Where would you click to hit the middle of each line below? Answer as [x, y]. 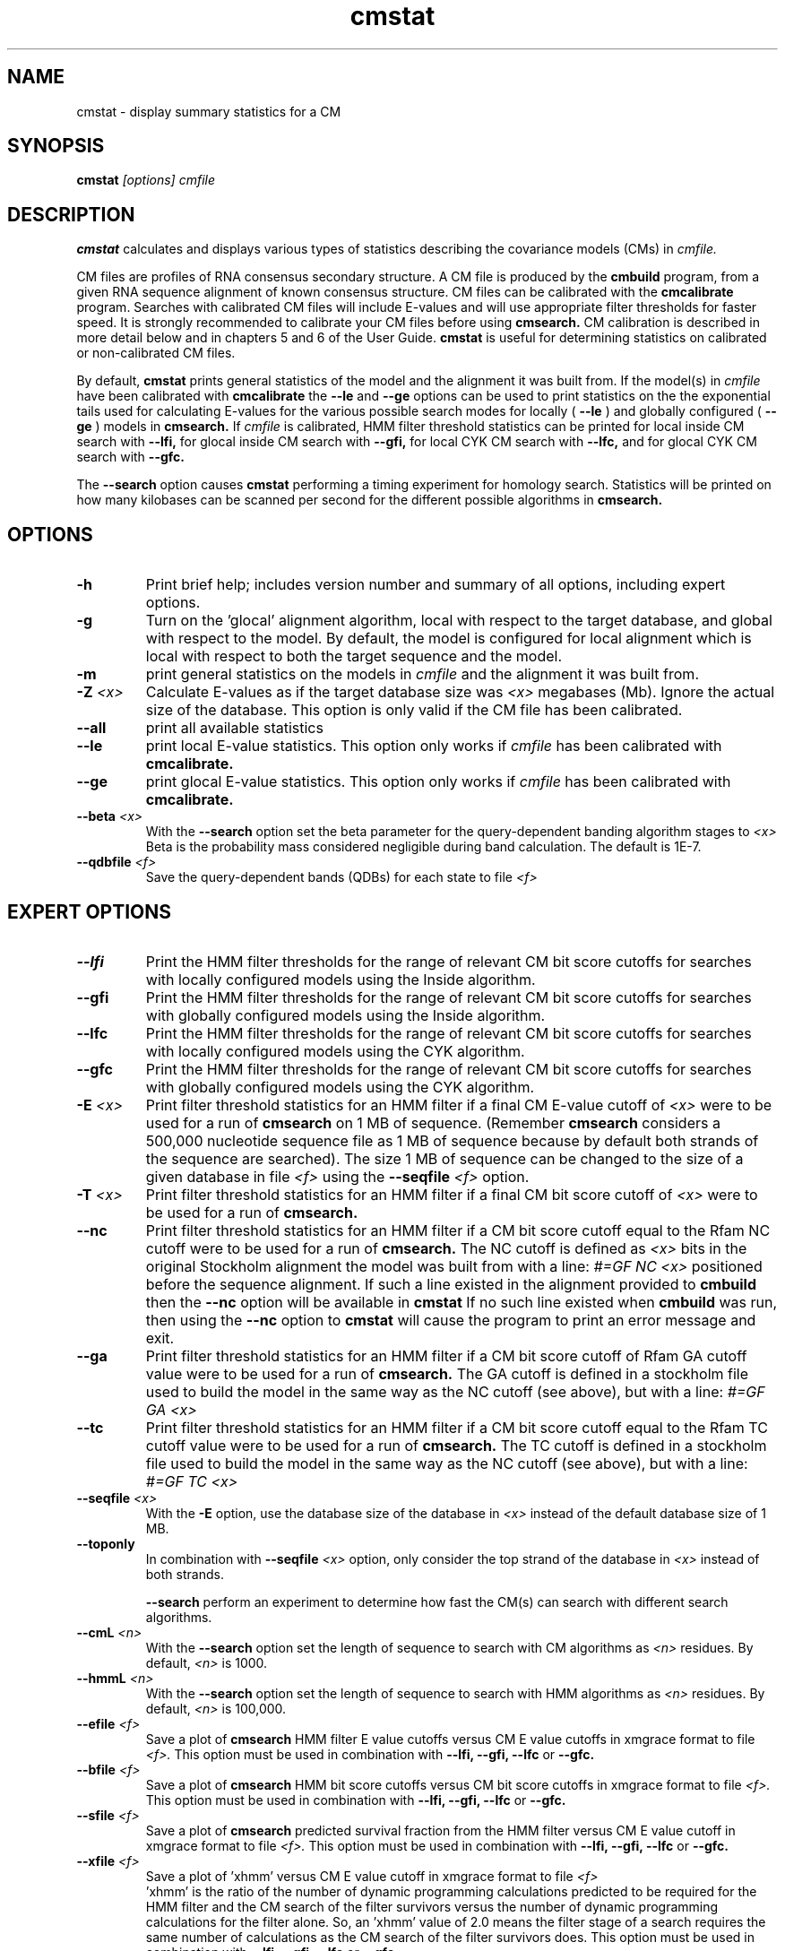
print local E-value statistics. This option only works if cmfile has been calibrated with [434, 746]
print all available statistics [234, 728]
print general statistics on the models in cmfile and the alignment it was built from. [422, 674]
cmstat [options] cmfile [146, 180]
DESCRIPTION [71, 214]
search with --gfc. [130, 457]
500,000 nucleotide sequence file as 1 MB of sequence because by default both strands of [452, 1140]
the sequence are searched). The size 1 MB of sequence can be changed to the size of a [444, 1158]
